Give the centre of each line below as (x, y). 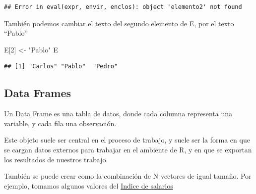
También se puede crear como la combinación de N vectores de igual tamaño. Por (128, 176)
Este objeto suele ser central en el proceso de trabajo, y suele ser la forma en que (127, 140)
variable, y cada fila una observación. (60, 123)
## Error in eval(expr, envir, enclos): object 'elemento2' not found (123, 7)
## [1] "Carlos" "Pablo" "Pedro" (61, 67)
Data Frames (38, 93)
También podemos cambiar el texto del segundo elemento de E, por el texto (119, 23)
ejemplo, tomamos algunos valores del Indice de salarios (89, 185)
